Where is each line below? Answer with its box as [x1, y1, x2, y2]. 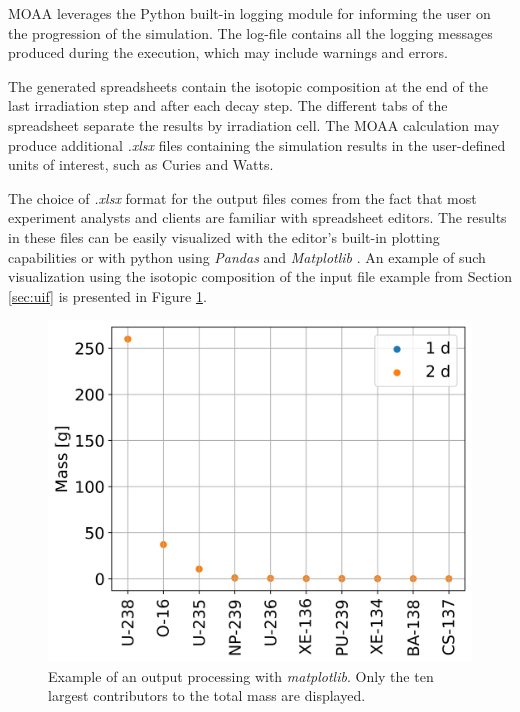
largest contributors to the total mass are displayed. [48, 685, 366, 706]
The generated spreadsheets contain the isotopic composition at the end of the [8, 75, 488, 96]
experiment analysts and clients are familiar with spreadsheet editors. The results [8, 207, 507, 228]
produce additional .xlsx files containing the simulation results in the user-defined [8, 134, 506, 155]
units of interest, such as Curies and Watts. [8, 154, 274, 175]
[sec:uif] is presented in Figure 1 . [8, 285, 207, 306]
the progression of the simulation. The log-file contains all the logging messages [8, 22, 493, 43]
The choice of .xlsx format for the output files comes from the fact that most [8, 187, 477, 208]
